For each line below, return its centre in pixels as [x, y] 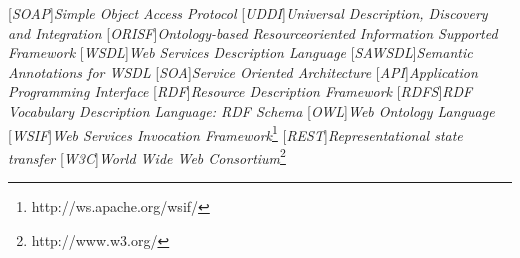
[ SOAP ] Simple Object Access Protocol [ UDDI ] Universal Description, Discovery [248, 13]
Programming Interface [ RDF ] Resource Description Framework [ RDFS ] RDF [240, 91]
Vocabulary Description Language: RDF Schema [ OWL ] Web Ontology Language [251, 110]
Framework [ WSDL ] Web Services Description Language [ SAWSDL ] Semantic [240, 52]
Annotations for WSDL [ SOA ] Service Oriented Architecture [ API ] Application [243, 71]
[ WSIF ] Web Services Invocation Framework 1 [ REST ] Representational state [235, 133]
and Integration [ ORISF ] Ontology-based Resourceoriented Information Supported [253, 32]
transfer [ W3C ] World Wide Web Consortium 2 [147, 156]
